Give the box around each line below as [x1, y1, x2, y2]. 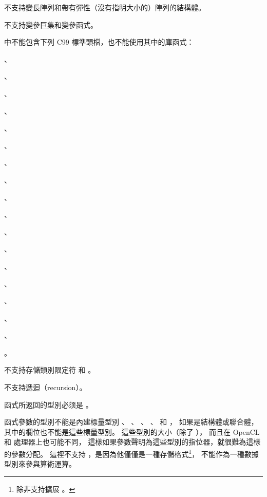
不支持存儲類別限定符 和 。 [4, 364, 96, 375]
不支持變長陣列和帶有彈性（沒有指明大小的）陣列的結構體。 [4, 2, 205, 12]
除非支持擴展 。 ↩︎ [16, 483, 75, 494]
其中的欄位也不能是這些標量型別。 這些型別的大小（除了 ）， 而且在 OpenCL [4, 426, 260, 437]
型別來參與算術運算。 [4, 458, 76, 469]
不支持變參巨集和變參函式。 [4, 19, 98, 30]
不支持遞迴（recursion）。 [4, 382, 87, 393]
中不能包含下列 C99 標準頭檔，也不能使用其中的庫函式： [4, 36, 194, 47]
